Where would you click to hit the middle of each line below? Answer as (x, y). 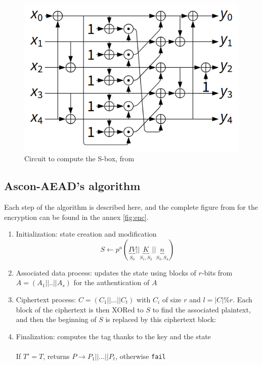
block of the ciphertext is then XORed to (80, 309)
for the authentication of (112, 282)
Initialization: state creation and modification (86, 234)
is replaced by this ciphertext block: (161, 319)
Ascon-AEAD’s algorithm (72, 186)
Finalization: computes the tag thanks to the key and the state (113, 336)
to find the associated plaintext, (202, 309)
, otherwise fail (141, 356)
